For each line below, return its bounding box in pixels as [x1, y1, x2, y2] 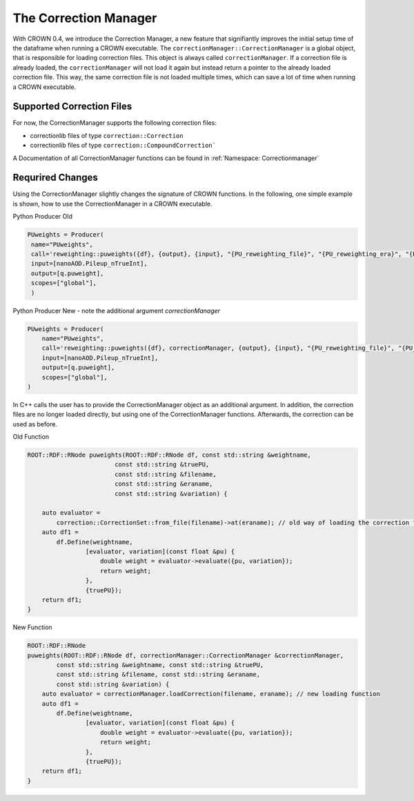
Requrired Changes [12, 172, 98, 184]
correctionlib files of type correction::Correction [30, 131, 184, 139]
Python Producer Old [12, 212, 72, 221]
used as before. [12, 419, 58, 428]
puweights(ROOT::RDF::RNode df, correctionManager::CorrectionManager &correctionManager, [27, 651, 344, 659]
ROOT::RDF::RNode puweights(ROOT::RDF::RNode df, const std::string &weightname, [27, 451, 312, 459]
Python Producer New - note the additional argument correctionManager [12, 306, 221, 315]
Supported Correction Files [12, 101, 132, 112]
